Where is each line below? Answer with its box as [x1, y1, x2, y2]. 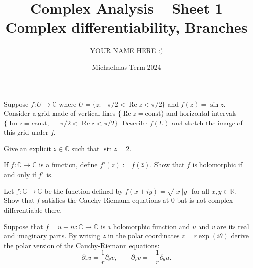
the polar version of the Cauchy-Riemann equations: [4, 240, 160, 250]
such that [72, 143, 100, 153]
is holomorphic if [192, 160, 243, 170]
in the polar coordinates [108, 231, 180, 241]
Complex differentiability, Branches [5, 17, 248, 37]
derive [231, 231, 249, 241]
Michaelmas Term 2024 [92, 61, 161, 71]
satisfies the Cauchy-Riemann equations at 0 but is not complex [42, 195, 233, 205]
